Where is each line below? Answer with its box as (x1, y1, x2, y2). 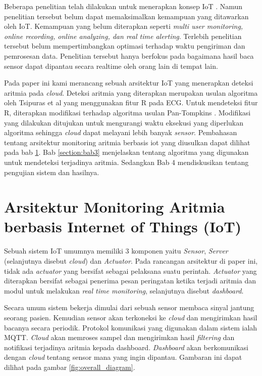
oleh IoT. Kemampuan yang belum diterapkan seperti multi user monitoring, (4, 21, 243, 31)
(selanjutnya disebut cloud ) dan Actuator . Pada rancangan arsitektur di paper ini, (4, 256, 258, 266)
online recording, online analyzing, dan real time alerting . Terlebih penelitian (4, 30, 242, 41)
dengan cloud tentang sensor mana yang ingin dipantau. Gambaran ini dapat (4, 352, 242, 362)
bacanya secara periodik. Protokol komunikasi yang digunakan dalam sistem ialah (4, 322, 257, 332)
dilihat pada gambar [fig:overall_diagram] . (4, 361, 135, 372)
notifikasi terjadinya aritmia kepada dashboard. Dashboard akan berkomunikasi (4, 342, 248, 352)
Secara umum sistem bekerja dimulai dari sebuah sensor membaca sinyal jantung (4, 302, 254, 313)
